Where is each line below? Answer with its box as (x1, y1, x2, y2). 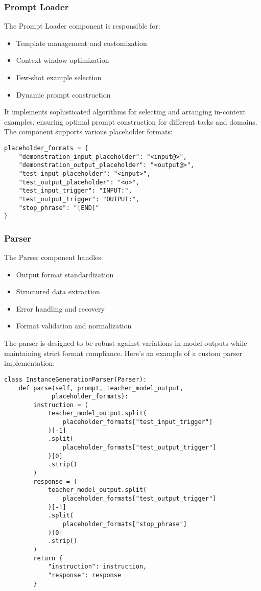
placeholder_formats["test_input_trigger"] (62, 418, 213, 426)
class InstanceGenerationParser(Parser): (4, 375, 147, 383)
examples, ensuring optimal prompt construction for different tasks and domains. (4, 116, 257, 127)
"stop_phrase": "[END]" (18, 204, 100, 211)
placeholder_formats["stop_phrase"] (62, 521, 187, 528)
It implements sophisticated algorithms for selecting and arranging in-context (4, 106, 246, 117)
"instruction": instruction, (48, 563, 147, 571)
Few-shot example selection (16, 72, 102, 82)
